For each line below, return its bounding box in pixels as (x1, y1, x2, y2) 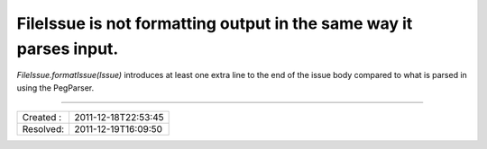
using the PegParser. (16, 82, 95, 93)
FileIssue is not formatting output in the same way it (16, 13, 413, 33)
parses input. (16, 39, 119, 58)
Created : (22, 111, 62, 124)
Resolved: (22, 123, 65, 136)
